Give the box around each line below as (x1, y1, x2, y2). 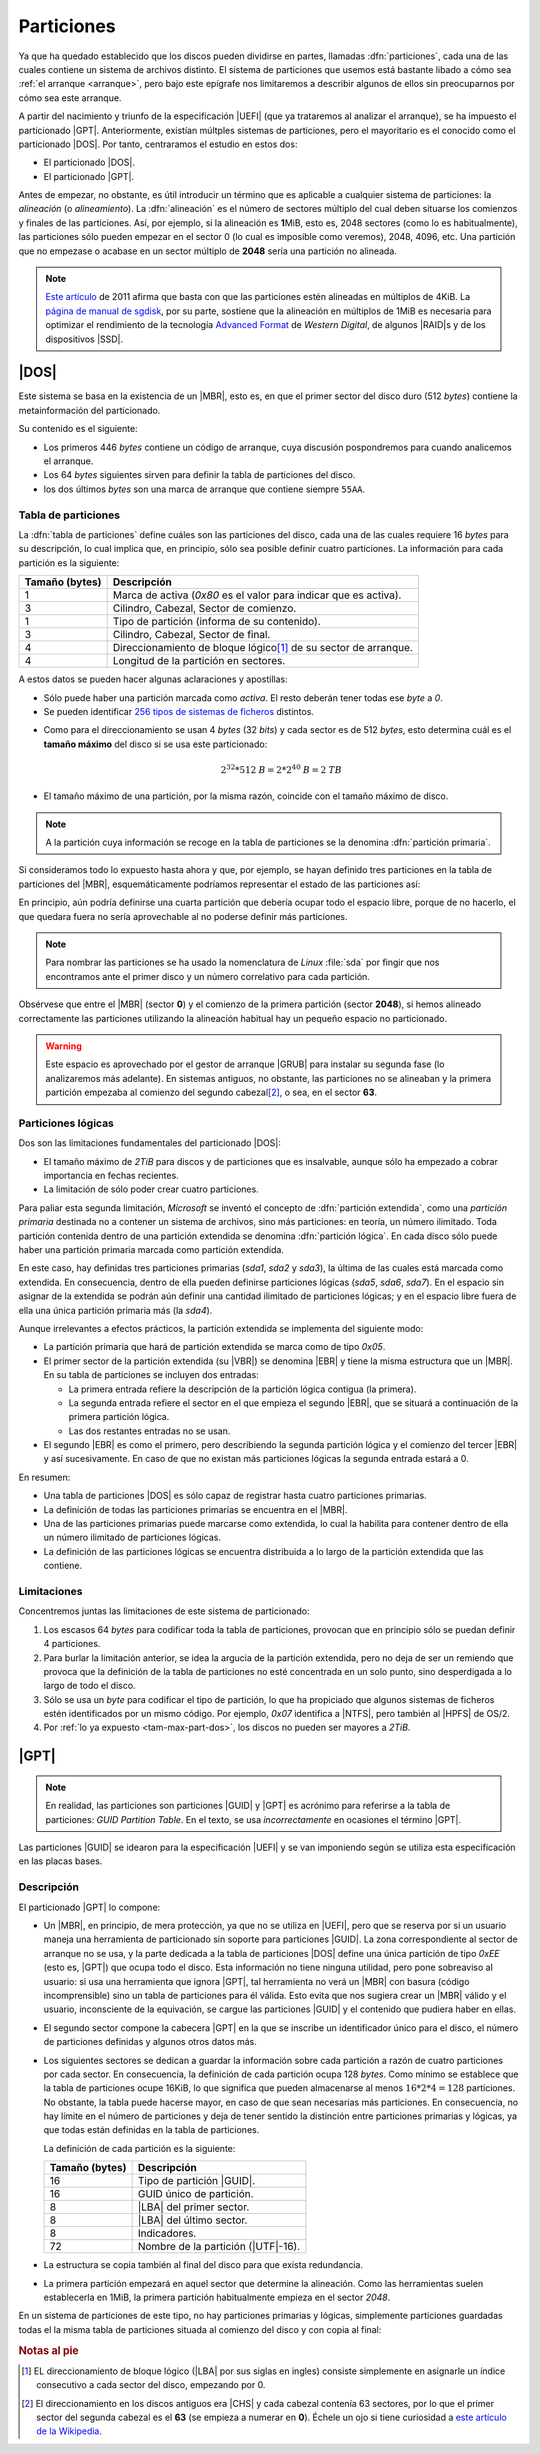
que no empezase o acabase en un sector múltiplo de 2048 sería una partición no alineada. (18, 245, 397, 257)
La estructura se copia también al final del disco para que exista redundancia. (43, 2259, 364, 2271)
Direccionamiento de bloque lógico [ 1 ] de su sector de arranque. (112, 641, 414, 655)
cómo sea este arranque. (18, 91, 122, 104)
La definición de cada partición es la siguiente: (43, 2142, 236, 2154)
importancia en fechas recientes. (43, 1170, 179, 1182)
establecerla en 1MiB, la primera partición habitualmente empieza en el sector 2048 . (43, 2291, 391, 2304)
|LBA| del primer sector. (137, 2200, 250, 2214)
